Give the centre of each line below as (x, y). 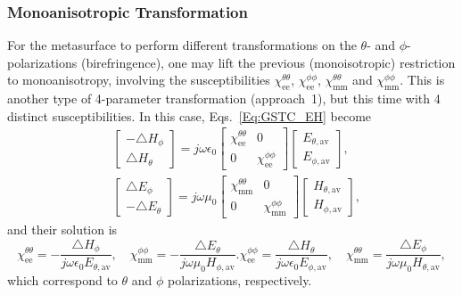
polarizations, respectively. (240, 279)
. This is (422, 80)
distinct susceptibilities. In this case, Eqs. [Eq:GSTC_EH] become (190, 115)
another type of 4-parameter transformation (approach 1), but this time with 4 (224, 98)
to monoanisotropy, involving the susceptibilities (139, 80)
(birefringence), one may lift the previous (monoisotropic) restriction (268, 62)
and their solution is (62, 229)
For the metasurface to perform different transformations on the (182, 45)
